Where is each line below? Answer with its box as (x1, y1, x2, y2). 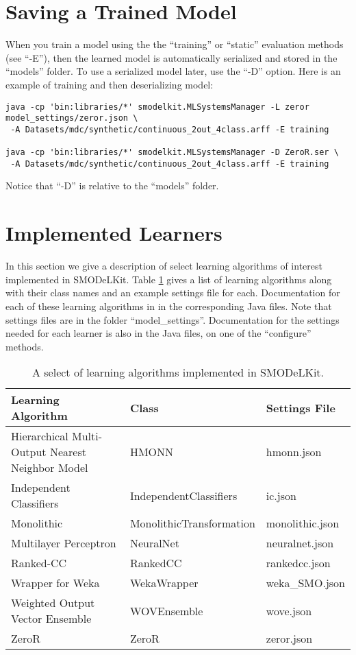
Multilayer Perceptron (11, 535, 116, 551)
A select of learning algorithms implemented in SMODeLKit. (31, 364, 325, 381)
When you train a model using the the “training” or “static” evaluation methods (5, 37, 344, 51)
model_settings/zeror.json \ (5, 113, 138, 123)
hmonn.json (266, 444, 322, 460)
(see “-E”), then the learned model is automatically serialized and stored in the (5, 50, 338, 64)
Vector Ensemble (11, 610, 92, 627)
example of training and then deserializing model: (5, 77, 214, 91)
